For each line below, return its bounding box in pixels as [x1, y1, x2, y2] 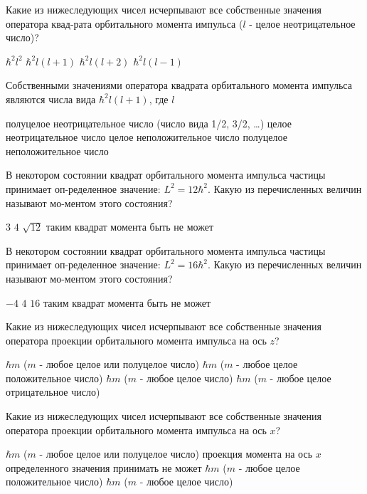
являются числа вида [6, 91, 96, 106]
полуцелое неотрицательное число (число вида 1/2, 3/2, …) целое [6, 115, 292, 130]
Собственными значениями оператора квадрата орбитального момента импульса [6, 78, 352, 93]
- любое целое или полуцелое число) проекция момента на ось [39, 446, 313, 461]
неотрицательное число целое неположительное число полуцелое [6, 130, 287, 144]
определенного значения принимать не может [6, 460, 202, 475]
